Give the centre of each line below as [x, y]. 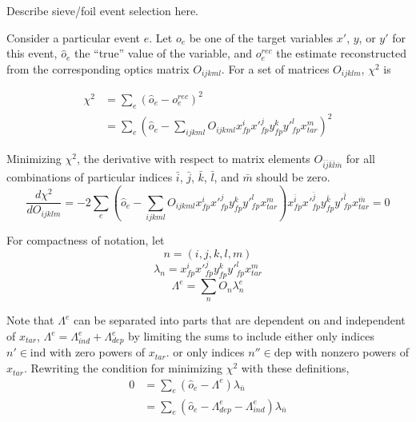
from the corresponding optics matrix [98, 68]
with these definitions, [295, 368]
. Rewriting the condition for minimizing [123, 368]
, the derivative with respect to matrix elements [193, 159]
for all [360, 159]
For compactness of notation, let [86, 240]
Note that [30, 320]
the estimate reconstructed [342, 53]
